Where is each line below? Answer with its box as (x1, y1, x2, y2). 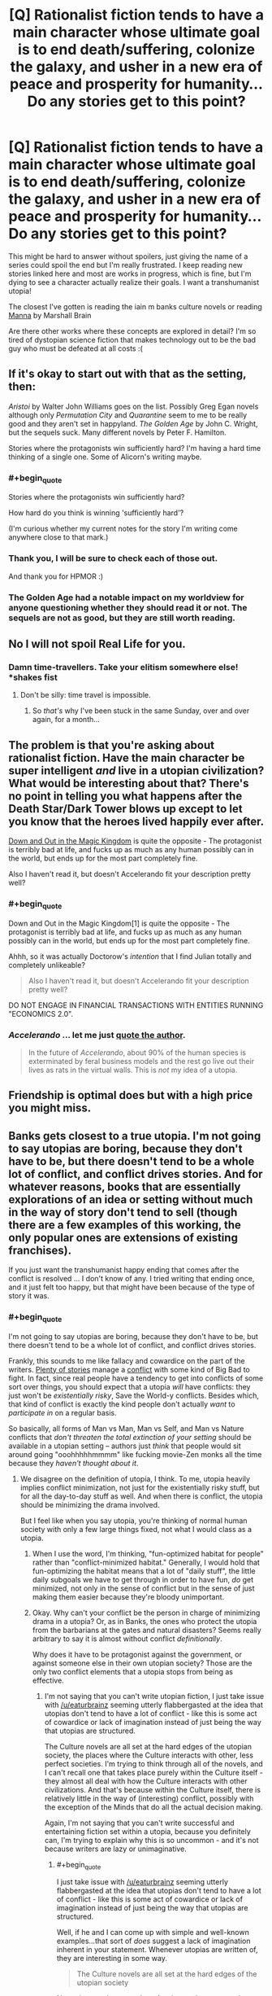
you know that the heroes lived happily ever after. (8, 814, 265, 828)
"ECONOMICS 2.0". (8, 1009, 74, 1018)
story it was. (8, 1291, 50, 1301)
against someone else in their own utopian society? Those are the (32, 1658, 253, 1668)
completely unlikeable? (8, 960, 85, 970)
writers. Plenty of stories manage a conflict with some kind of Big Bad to (8, 1364, 250, 1374)
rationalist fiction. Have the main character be (8, 751, 245, 764)
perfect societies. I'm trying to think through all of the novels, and (44, 1758, 264, 1768)
